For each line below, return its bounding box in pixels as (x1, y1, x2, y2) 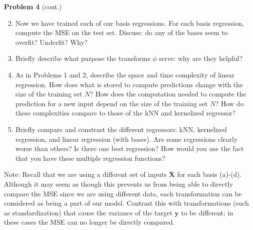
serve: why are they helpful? (158, 53, 243, 63)
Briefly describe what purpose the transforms (15, 53, 151, 63)
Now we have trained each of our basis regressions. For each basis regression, (15, 18, 244, 28)
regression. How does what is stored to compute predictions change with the (15, 79, 243, 89)
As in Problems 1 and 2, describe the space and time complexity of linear (15, 69, 235, 79)
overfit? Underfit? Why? (15, 37, 88, 47)
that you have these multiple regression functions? (15, 153, 165, 163)
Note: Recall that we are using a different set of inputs (4, 169, 167, 179)
